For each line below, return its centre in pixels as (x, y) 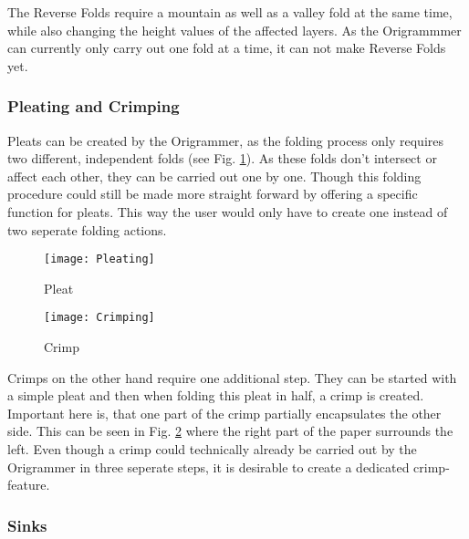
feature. (29, 485)
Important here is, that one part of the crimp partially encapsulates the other (224, 413)
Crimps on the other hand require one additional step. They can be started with (232, 377)
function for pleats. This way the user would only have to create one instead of (228, 211)
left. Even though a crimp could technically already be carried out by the (212, 449)
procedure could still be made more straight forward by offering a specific (213, 194)
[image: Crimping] (99, 318)
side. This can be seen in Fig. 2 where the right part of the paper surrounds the (230, 431)
